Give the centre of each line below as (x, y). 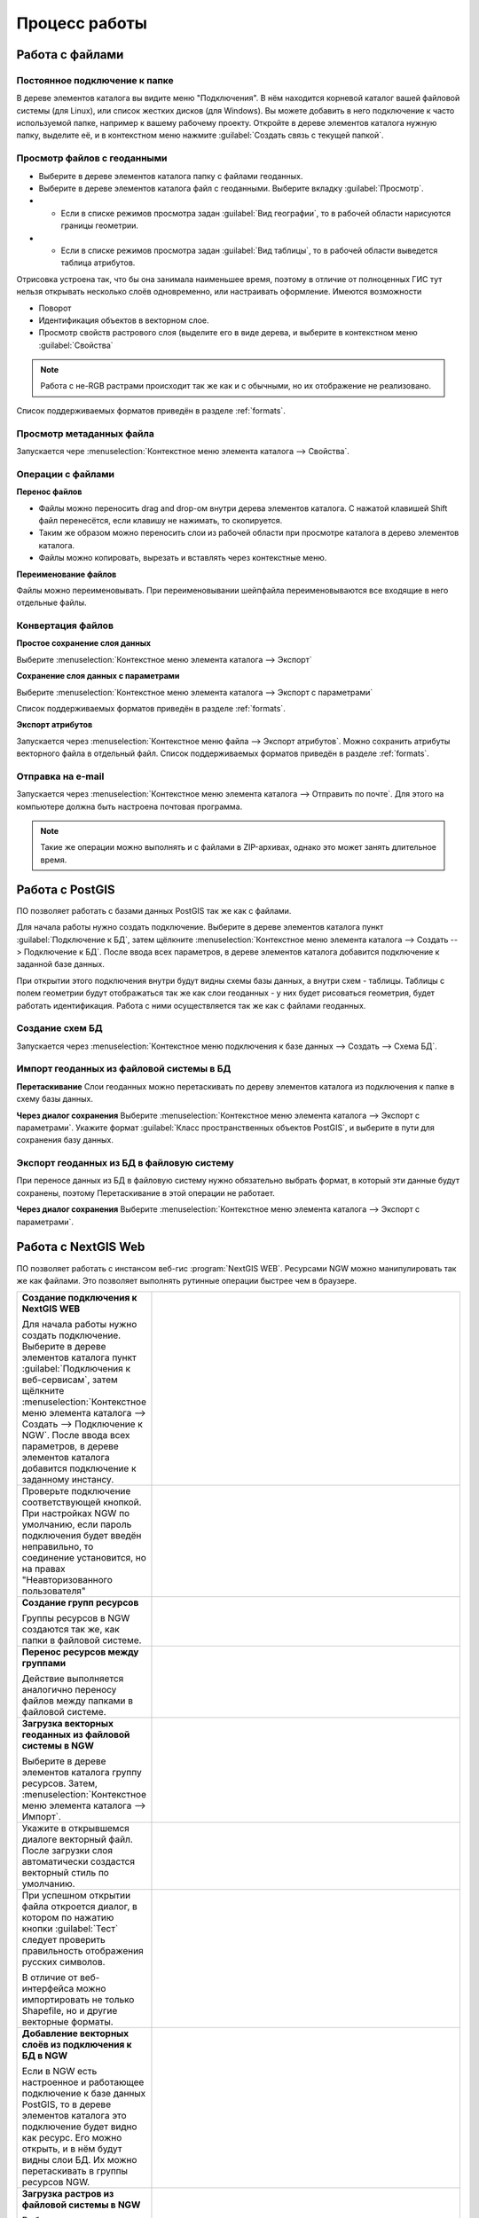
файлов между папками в (77, 1701)
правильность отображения (82, 1951)
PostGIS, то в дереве (66, 2104)
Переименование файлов (67, 574)
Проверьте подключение (76, 1491)
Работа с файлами (70, 55)
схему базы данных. (55, 1099)
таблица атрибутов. (98, 263)
